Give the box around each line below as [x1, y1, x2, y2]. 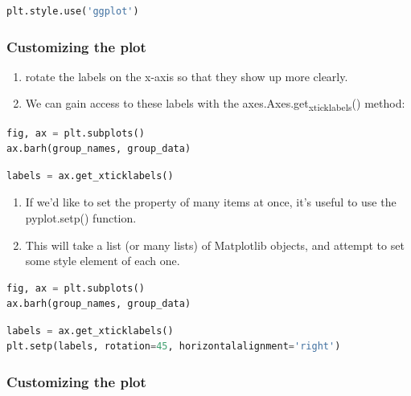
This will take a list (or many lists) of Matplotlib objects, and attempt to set [25, 236, 405, 253]
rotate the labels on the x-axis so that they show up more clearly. [25, 67, 348, 84]
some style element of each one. [25, 252, 180, 269]
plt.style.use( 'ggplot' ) [6, 6, 139, 17]
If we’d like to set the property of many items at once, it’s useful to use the [25, 194, 397, 210]
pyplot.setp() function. [25, 209, 137, 226]
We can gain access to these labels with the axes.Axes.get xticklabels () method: [25, 95, 405, 114]
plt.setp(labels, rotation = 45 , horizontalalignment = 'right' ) [6, 341, 341, 353]
